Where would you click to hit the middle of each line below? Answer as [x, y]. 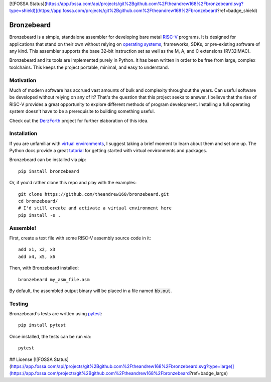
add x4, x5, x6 [37, 257]
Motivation [23, 80]
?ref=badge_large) [209, 373]
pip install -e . [39, 215]
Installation [23, 134]
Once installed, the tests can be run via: [50, 336]
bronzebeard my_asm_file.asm [54, 279]
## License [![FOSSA [31, 359]
